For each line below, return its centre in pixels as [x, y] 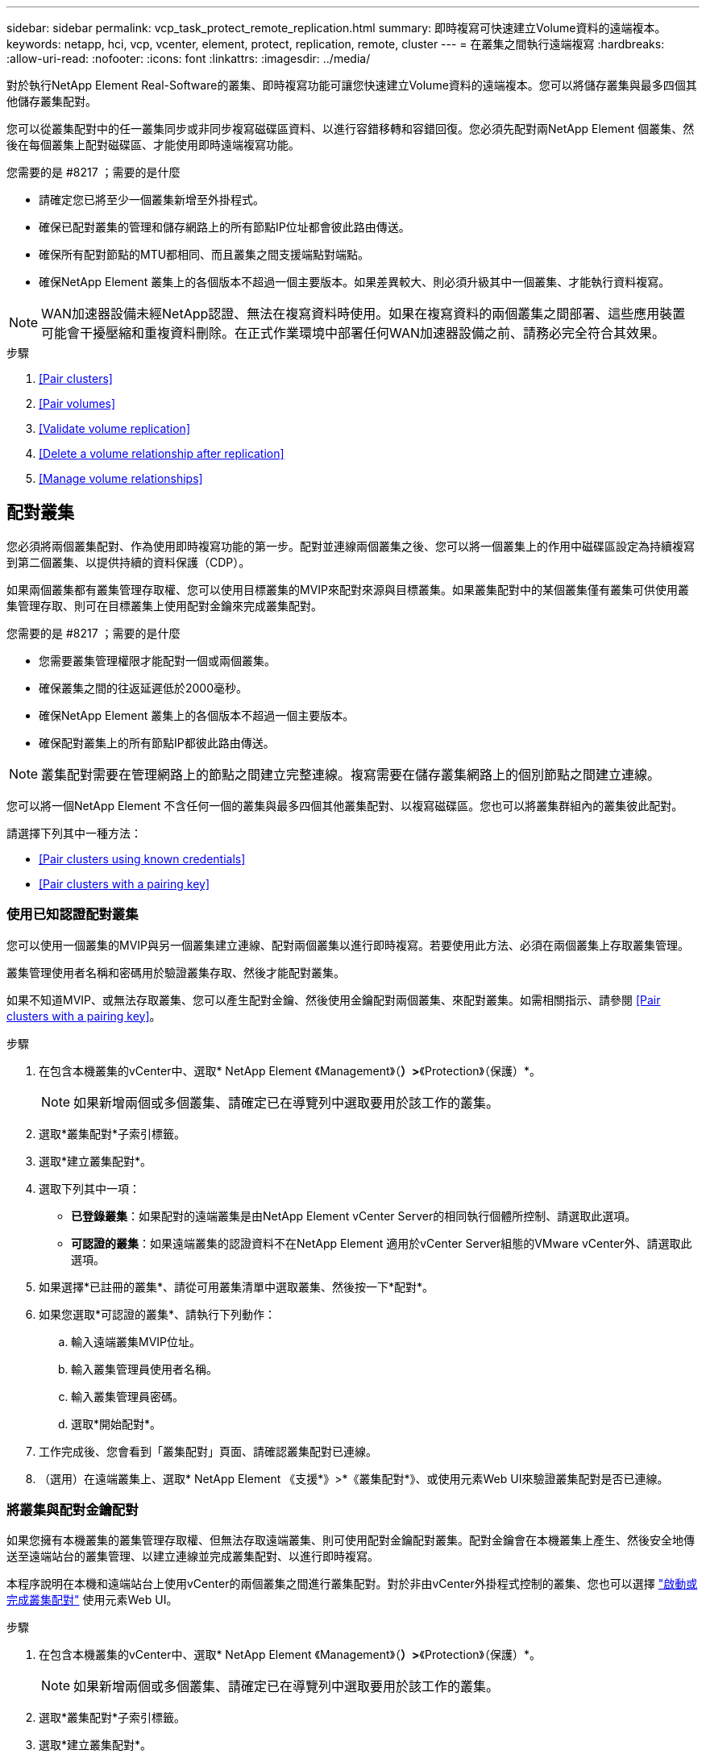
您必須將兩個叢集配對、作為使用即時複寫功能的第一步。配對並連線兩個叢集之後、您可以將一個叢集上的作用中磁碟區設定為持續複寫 [351, 546]
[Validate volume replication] [114, 428]
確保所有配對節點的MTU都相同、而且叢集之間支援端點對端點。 [204, 254]
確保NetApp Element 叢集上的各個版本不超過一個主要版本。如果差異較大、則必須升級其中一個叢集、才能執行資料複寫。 [355, 282]
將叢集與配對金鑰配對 [73, 1509]
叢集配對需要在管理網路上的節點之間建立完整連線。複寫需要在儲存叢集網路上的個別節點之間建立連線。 [351, 774]
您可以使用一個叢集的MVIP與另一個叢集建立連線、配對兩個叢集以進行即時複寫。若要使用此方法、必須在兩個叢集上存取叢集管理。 [348, 945]
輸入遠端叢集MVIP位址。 [136, 1341]
